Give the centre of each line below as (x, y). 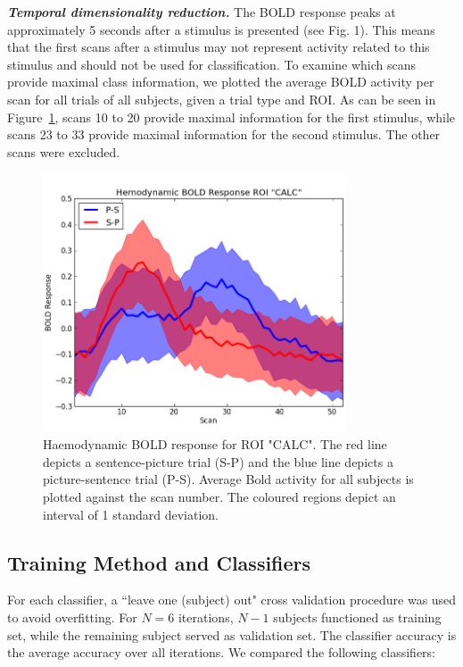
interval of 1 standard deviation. (131, 514)
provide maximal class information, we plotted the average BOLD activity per (221, 82)
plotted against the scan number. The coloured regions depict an (219, 496)
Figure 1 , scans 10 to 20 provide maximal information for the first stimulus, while (231, 117)
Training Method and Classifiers (159, 562)
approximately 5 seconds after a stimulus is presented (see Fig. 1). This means (221, 29)
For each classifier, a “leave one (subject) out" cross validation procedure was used (232, 600)
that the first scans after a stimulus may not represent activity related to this (219, 47)
